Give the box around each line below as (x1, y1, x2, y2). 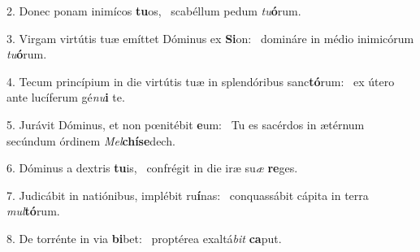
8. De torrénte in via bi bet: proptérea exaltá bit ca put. (6, 229, 282, 246)
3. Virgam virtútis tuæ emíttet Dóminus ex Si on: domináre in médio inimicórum (6, 29, 414, 46)
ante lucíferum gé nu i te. (6, 89, 125, 106)
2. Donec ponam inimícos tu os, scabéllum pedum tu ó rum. (6, 2, 301, 19)
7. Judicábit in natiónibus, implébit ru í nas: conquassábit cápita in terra (6, 186, 369, 203)
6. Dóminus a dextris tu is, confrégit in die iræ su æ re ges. (6, 159, 298, 176)
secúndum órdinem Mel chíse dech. (6, 132, 175, 149)
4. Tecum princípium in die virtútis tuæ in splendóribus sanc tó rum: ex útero (6, 72, 395, 89)
